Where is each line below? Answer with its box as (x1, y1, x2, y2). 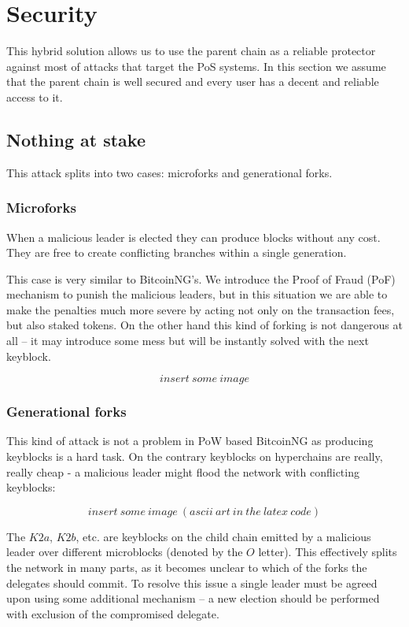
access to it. (6, 88, 63, 105)
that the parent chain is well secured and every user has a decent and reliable (6, 73, 379, 90)
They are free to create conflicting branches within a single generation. (6, 244, 347, 261)
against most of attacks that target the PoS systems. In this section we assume (6, 58, 386, 74)
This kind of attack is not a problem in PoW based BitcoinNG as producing (6, 432, 374, 449)
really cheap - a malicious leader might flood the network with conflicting (6, 463, 359, 480)
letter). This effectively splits (258, 544, 397, 560)
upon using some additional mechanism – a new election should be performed (6, 590, 380, 607)
